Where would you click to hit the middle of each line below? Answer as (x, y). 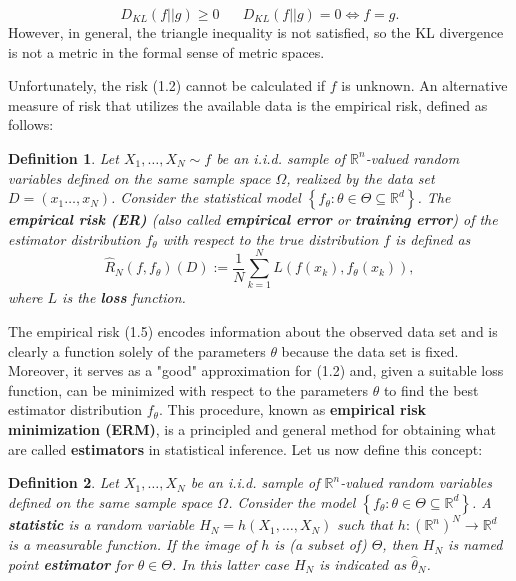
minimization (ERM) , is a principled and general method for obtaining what (252, 429)
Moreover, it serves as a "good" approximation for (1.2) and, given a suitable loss (256, 370)
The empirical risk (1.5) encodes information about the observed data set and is (253, 331)
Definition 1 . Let (63, 157)
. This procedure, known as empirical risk (292, 409)
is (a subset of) (320, 544)
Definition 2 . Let (63, 482)
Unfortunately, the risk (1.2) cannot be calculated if (167, 85)
